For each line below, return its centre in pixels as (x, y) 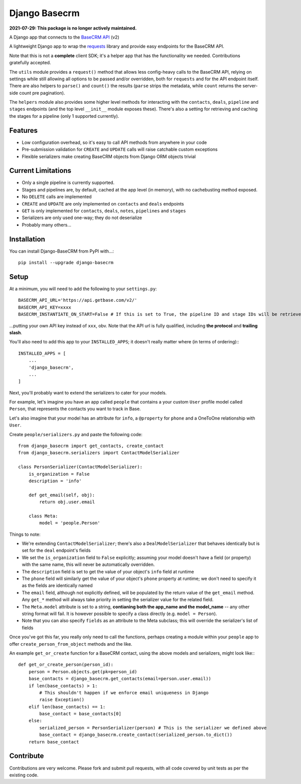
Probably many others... (46, 225)
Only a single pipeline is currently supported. (68, 182)
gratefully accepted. (30, 63)
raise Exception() (62, 700)
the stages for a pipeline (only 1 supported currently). (64, 116)
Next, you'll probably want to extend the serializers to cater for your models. (88, 393)
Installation (27, 239)
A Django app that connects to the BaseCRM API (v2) (64, 37)
